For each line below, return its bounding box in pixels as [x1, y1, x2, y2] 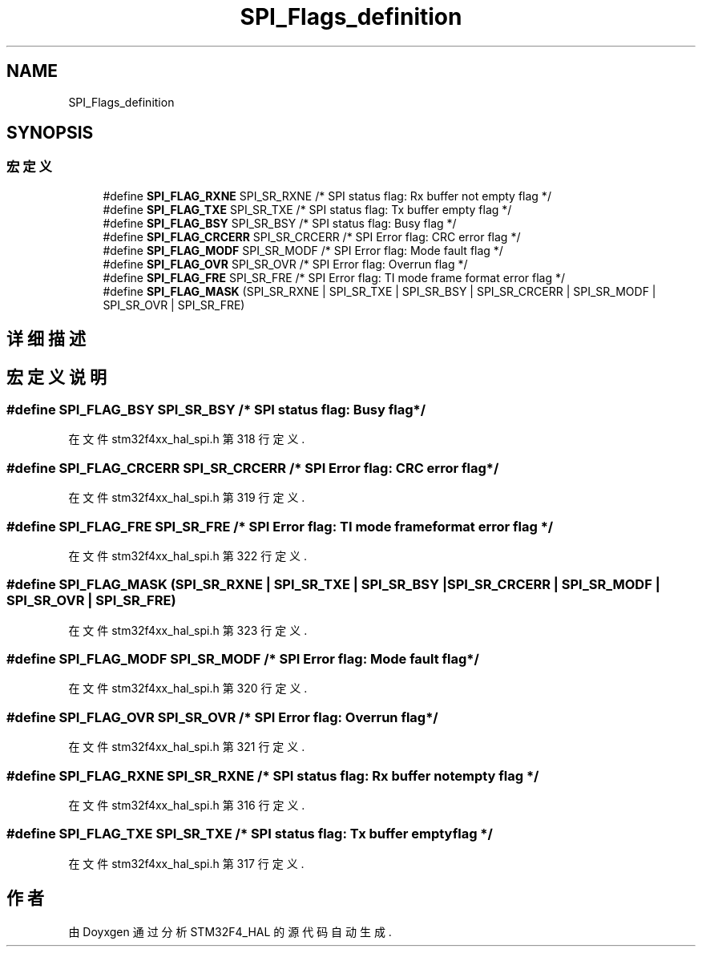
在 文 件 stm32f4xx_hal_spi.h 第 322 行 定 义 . [68, 548, 308, 563]
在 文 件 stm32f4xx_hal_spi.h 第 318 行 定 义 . [68, 432, 305, 446]
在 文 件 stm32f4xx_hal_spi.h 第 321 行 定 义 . [68, 740, 305, 754]
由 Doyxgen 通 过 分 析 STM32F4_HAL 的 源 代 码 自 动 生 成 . [68, 924, 392, 939]
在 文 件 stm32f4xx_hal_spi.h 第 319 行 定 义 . [68, 491, 305, 505]
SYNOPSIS [6, 123, 94, 143]
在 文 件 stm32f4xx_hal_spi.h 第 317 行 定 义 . [68, 856, 305, 870]
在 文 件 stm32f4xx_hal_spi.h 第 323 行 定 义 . [68, 623, 308, 637]
